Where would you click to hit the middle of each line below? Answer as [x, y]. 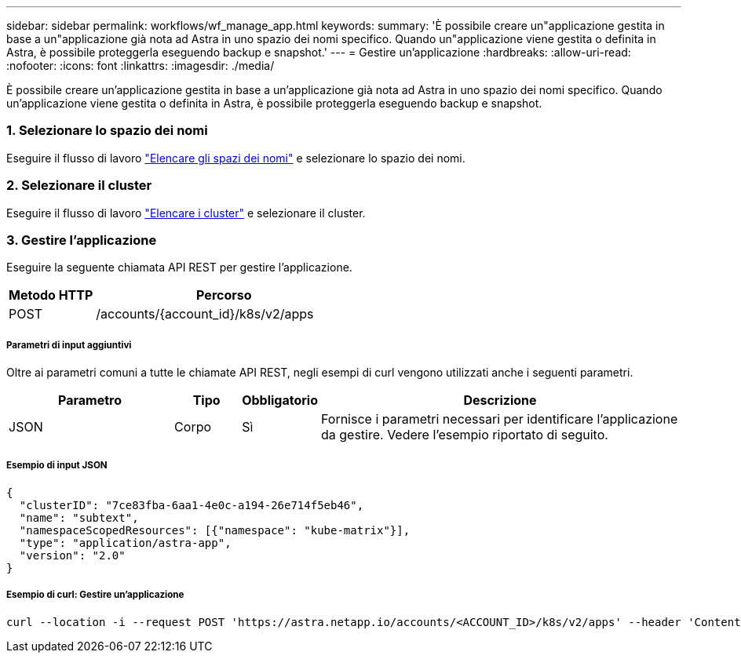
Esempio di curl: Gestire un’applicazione [95, 595]
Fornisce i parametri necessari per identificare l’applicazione [499, 419]
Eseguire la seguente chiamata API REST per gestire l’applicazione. [179, 268]
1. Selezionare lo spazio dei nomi [107, 131]
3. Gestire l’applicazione [82, 240]
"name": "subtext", [79, 517]
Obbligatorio [280, 400]
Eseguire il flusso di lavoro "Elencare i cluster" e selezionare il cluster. [186, 213]
